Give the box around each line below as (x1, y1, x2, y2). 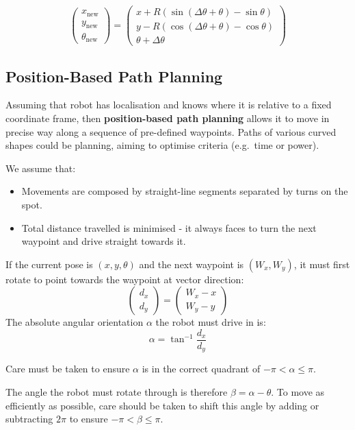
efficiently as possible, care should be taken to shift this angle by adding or (5, 398, 319, 412)
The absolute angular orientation (5, 315, 144, 329)
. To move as (271, 385, 325, 398)
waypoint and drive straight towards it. (21, 234, 186, 248)
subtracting (5, 411, 53, 426)
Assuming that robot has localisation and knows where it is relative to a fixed (5, 97, 332, 112)
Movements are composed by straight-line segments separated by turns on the (21, 184, 348, 198)
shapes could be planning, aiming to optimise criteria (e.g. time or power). (5, 138, 319, 152)
